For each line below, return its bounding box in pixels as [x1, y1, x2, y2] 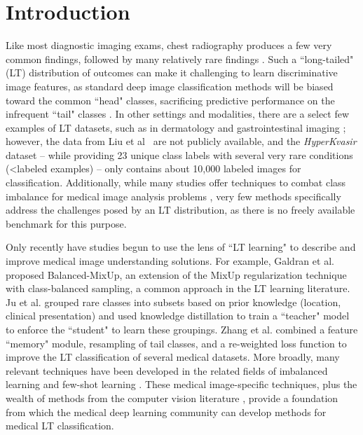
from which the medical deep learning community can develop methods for [6, 404, 327, 419]
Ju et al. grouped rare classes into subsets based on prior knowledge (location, [6, 294, 341, 309]
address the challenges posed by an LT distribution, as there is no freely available [6, 202, 355, 217]
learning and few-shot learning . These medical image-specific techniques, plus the [6, 377, 357, 392]
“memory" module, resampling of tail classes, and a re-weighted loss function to [6, 336, 347, 350]
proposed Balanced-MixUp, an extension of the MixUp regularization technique [6, 267, 347, 282]
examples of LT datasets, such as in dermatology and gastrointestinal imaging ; [6, 120, 346, 134]
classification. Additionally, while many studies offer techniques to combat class [6, 175, 346, 190]
